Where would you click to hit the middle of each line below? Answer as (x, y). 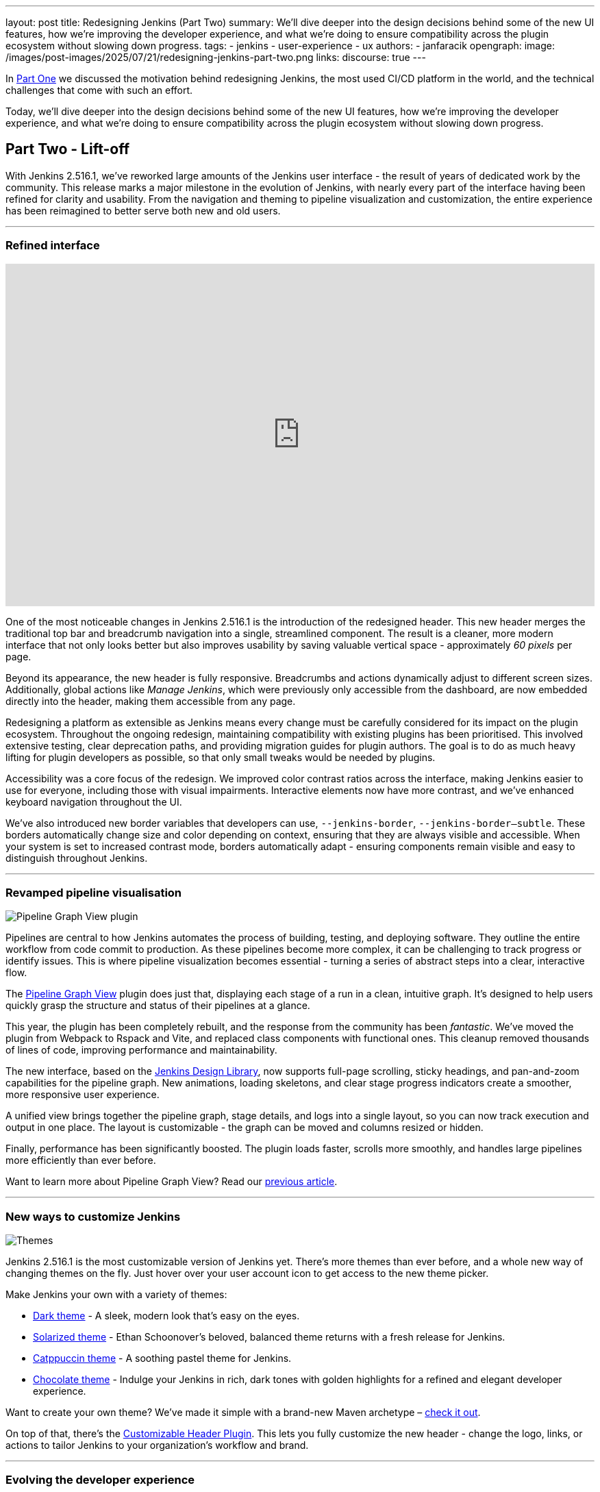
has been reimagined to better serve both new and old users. (143, 210)
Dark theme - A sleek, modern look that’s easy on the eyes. (166, 1316)
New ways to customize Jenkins (93, 1216)
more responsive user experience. (83, 1095)
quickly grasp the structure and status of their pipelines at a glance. (158, 1006)
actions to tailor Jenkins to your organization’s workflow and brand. (157, 1445)
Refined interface (53, 246)
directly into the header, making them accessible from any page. (151, 701)
